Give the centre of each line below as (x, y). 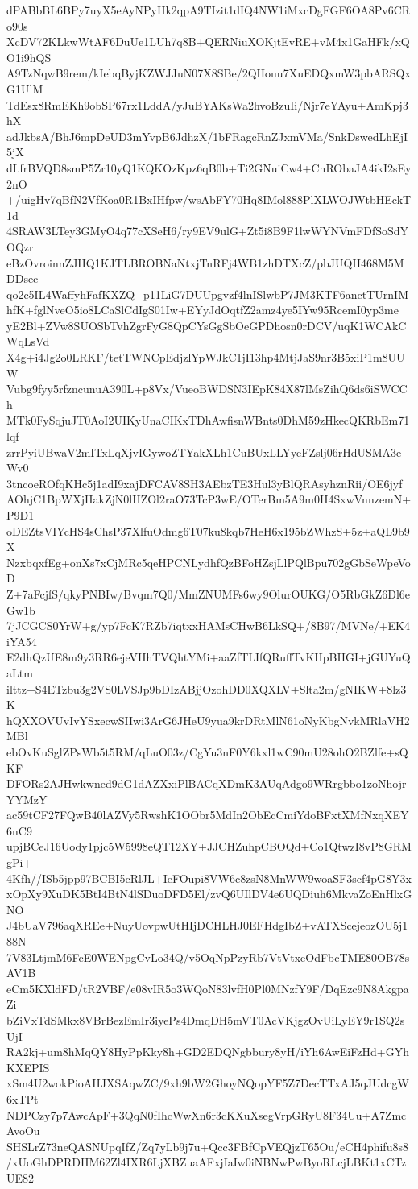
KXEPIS (28, 1067)
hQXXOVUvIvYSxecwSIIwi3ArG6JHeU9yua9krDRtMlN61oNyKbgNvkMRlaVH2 (208, 720)
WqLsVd (28, 341)
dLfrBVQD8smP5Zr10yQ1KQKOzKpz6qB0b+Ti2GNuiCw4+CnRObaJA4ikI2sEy (209, 167)
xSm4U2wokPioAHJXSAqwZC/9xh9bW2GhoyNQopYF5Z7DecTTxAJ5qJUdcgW (208, 1083)
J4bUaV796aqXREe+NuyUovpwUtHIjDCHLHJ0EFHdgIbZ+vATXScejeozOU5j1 (207, 925)
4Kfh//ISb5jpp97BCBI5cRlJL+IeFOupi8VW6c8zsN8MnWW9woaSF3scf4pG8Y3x (209, 878)
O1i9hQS (29, 57)
